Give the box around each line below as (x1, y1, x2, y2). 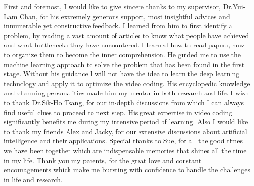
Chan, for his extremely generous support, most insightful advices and (20, 11, 230, 21)
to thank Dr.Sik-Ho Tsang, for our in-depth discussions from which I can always (4, 97, 244, 107)
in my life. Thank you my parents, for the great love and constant (4, 155, 202, 165)
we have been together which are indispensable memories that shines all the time (4, 145, 247, 155)
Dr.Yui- (223, 1, 246, 11)
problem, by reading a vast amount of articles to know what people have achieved (4, 30, 249, 40)
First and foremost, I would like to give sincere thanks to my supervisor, (4, 1, 221, 11)
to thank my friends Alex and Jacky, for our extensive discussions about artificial (4, 126, 247, 136)
